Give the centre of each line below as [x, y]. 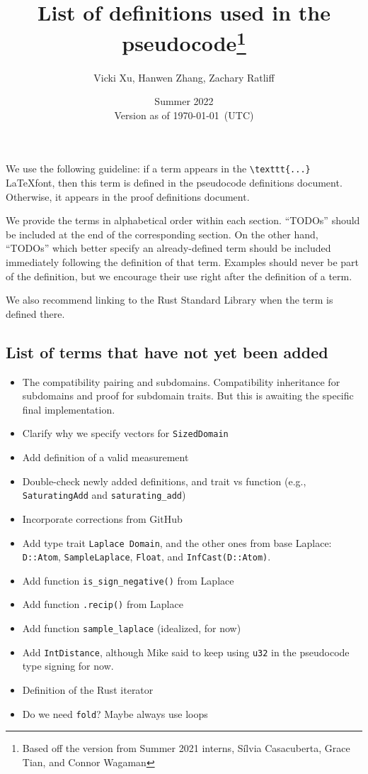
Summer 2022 [184, 101]
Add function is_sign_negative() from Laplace [128, 580]
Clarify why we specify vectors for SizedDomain [125, 433]
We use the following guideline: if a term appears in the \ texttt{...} [158, 168]
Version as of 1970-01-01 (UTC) [184, 115]
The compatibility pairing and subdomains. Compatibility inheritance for [181, 381]
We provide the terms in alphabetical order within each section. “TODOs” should [183, 220]
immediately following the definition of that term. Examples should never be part [183, 262]
